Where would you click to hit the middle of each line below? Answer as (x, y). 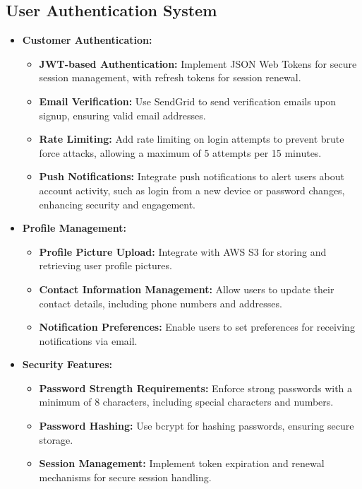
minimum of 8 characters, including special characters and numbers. (186, 402)
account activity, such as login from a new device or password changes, (192, 190)
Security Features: (67, 364)
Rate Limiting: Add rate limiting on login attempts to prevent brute (192, 139)
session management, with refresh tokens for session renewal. (170, 77)
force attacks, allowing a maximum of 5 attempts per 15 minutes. (180, 152)
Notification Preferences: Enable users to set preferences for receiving (197, 327)
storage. (56, 439)
